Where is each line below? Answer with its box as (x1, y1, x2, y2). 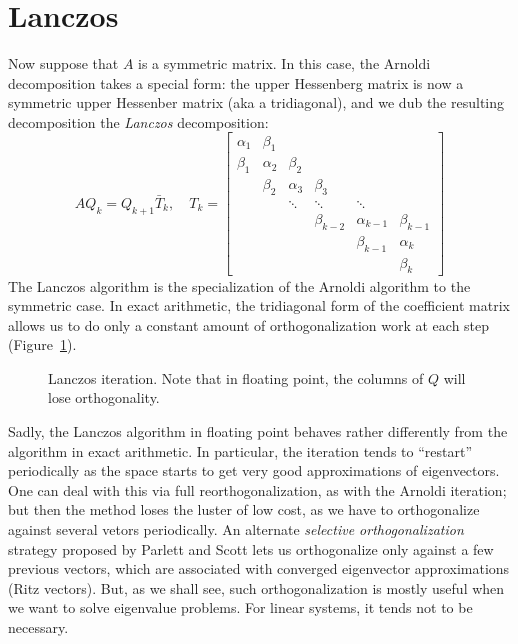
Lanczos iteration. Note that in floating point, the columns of (48, 367, 424, 388)
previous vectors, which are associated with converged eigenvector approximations (8, 558, 510, 579)
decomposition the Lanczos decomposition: (8, 111, 269, 132)
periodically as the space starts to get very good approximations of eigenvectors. (8, 460, 500, 481)
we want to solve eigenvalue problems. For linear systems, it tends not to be (8, 597, 473, 618)
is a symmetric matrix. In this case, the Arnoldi (138, 53, 431, 74)
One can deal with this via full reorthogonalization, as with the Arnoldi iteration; (8, 479, 507, 500)
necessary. (8, 617, 69, 637)
